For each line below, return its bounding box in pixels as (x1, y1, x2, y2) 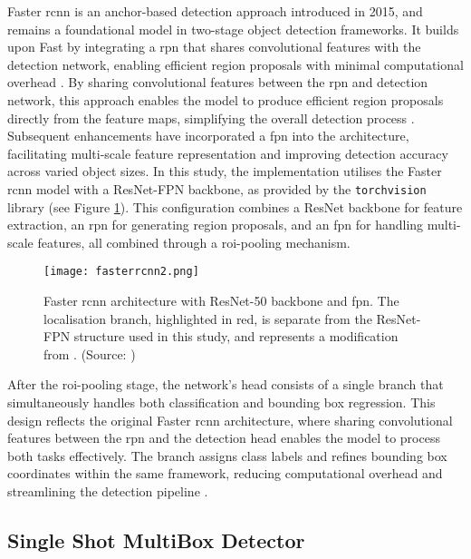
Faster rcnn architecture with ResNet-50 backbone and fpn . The (43, 291, 399, 310)
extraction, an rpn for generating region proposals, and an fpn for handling (7, 215, 424, 234)
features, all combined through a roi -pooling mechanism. (37, 232, 351, 251)
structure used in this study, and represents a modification (73, 327, 399, 346)
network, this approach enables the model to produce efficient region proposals (7, 90, 444, 109)
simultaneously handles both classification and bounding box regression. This (7, 393, 436, 411)
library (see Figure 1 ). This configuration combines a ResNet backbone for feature (7, 197, 463, 216)
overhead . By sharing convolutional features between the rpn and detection (7, 73, 428, 92)
